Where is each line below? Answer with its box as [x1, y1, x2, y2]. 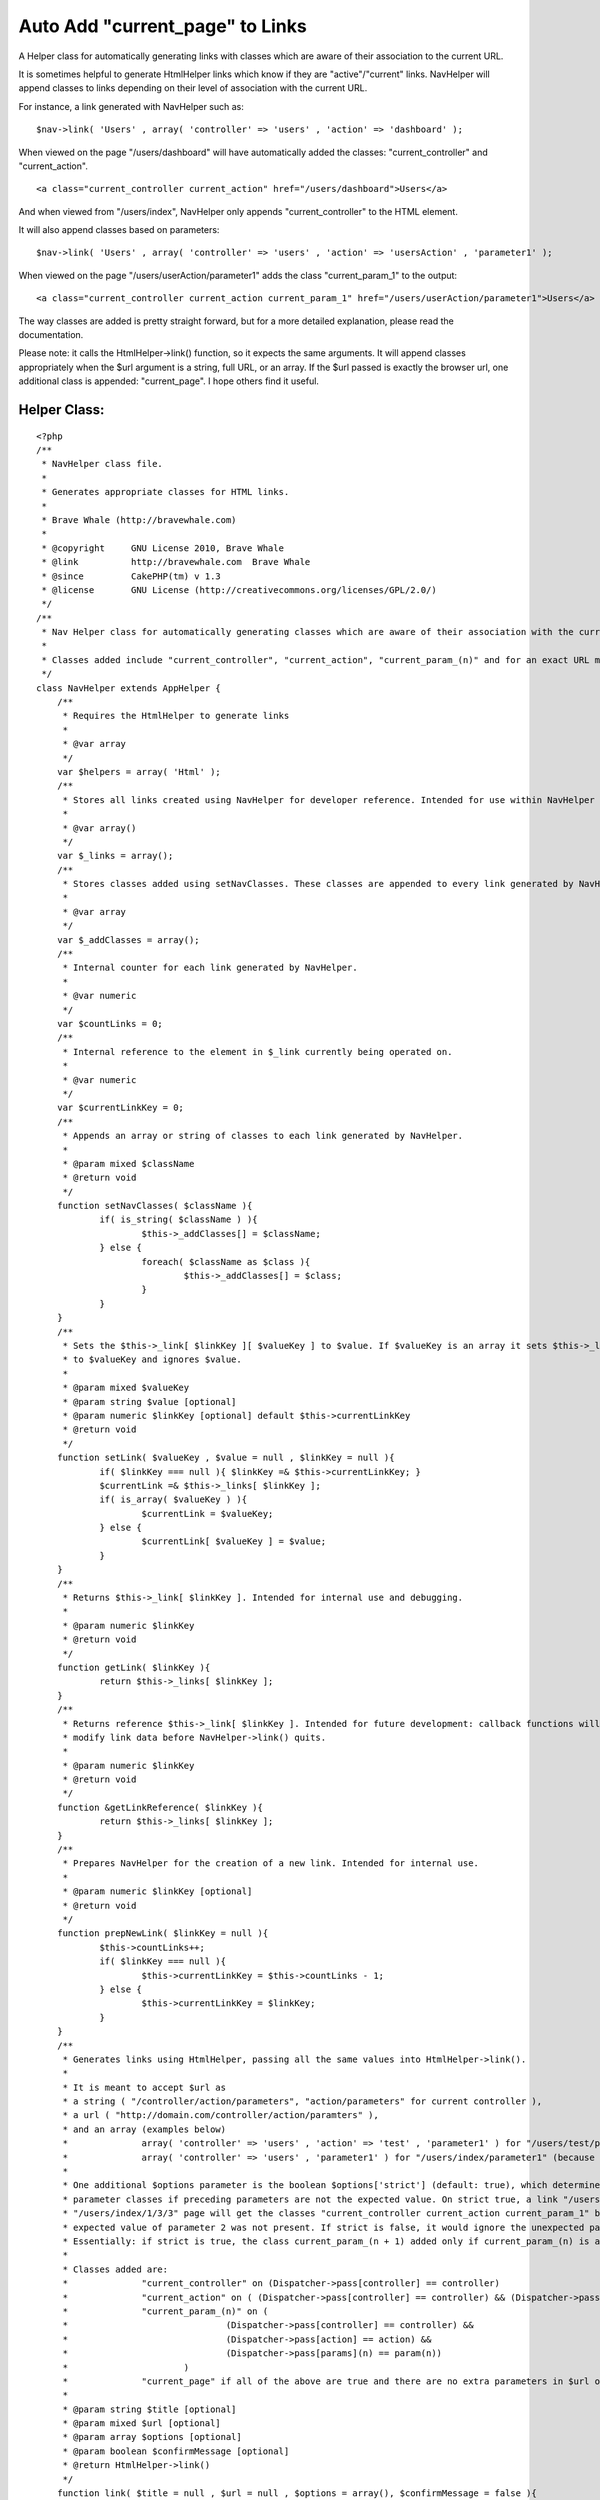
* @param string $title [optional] [62, 2403, 237, 2415]
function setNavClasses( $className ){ [56, 1200, 253, 1212]
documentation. [18, 329, 84, 341]
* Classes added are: [62, 2263, 169, 2275]
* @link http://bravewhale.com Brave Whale [41, 556, 311, 568]
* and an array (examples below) [62, 2123, 227, 2135]
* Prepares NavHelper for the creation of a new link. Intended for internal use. [62, 1858, 480, 1869]
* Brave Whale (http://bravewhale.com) [41, 514, 237, 525]
